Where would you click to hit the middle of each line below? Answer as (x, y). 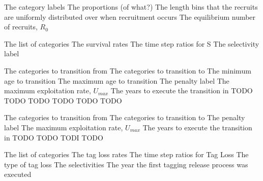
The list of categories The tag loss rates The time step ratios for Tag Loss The (126, 154)
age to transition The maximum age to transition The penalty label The (117, 80)
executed (18, 174)
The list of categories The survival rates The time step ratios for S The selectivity (132, 43)
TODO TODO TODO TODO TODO (63, 100)
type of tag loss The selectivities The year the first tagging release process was (126, 164)
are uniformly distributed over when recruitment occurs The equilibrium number (130, 16)
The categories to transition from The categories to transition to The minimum (128, 70)
